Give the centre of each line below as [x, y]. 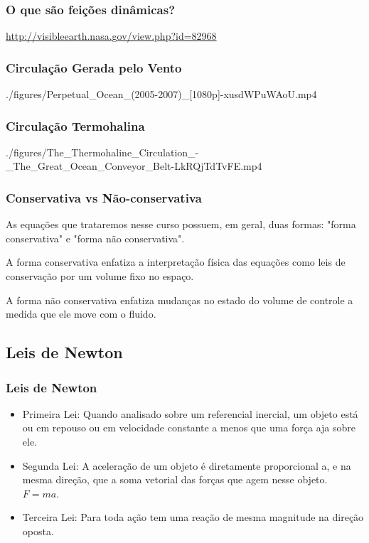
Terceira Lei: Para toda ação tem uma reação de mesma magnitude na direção [193, 517]
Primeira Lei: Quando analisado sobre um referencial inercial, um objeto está [190, 413]
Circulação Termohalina [75, 125]
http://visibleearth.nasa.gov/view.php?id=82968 [111, 36]
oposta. [38, 531]
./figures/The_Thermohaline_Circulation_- [102, 152]
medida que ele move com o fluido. [81, 314]
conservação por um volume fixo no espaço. [100, 276]
